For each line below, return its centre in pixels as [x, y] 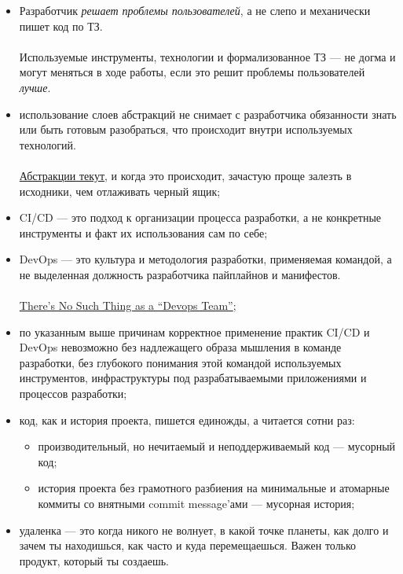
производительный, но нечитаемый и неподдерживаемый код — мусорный [217, 446]
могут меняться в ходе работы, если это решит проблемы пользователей [192, 72]
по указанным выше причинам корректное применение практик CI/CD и [194, 331]
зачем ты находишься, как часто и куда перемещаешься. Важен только [188, 545]
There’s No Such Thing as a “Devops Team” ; [128, 305]
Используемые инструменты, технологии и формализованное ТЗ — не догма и [207, 56]
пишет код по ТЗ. [61, 26]
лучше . [35, 87]
